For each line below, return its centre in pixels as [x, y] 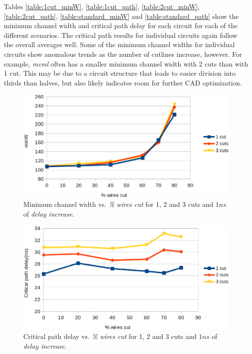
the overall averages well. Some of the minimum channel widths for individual [119, 44]
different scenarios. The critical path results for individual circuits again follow [121, 35]
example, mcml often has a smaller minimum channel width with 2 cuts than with [126, 63]
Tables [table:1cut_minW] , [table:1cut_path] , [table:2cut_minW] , [102, 6]
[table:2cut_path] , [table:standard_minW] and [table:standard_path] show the [121, 16]
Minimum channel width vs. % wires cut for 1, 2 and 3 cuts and [118, 204]
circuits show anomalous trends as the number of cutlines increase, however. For [123, 54]
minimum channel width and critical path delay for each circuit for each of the [121, 25]
